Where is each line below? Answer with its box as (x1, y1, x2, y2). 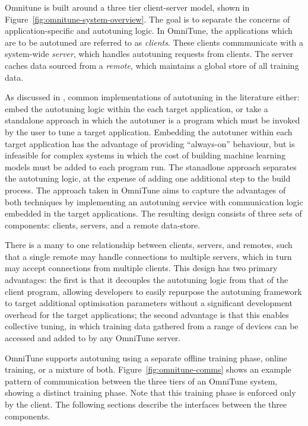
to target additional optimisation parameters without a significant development (5, 297, 293, 309)
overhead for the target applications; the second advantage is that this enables (5, 308, 289, 320)
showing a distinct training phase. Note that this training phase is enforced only (5, 386, 296, 399)
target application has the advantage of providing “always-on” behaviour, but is (5, 137, 295, 150)
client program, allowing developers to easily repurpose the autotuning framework (5, 285, 302, 297)
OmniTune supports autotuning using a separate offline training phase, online (5, 351, 287, 364)
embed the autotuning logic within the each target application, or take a (5, 102, 268, 115)
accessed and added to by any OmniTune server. (5, 332, 181, 344)
